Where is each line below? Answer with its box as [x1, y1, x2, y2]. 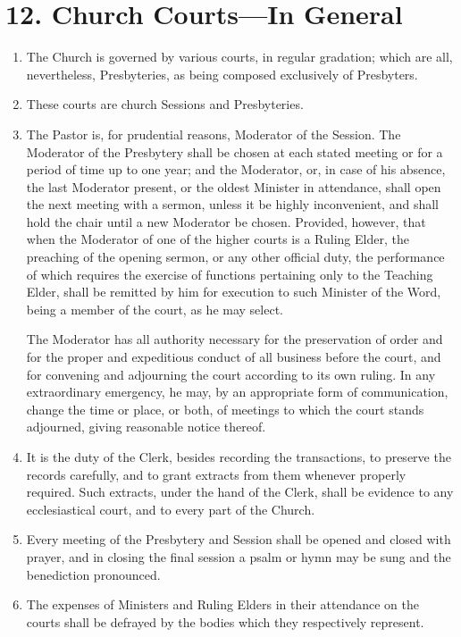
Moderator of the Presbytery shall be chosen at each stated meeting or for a [26, 142, 443, 161]
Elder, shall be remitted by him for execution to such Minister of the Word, [26, 282, 441, 301]
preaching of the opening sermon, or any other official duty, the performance [26, 247, 445, 266]
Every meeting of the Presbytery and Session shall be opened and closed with [26, 530, 451, 549]
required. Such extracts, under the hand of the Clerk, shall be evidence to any [26, 482, 454, 501]
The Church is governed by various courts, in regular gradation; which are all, [26, 47, 453, 66]
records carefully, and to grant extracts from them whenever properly [26, 465, 407, 483]
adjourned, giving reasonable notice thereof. [26, 417, 266, 436]
